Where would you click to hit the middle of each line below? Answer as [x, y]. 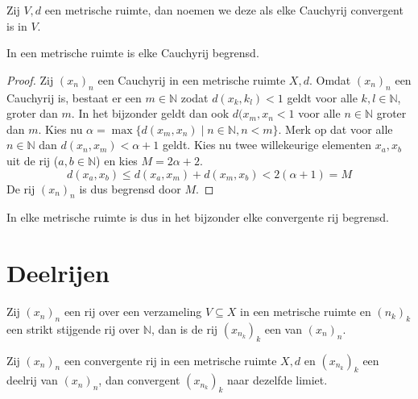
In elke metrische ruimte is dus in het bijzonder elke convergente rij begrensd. [198, 217]
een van [283, 328]
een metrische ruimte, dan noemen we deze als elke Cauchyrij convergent [224, 10]
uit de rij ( [33, 160]
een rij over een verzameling [133, 312]
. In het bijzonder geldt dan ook [150, 113]
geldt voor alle [322, 97]
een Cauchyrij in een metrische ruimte [192, 79]
